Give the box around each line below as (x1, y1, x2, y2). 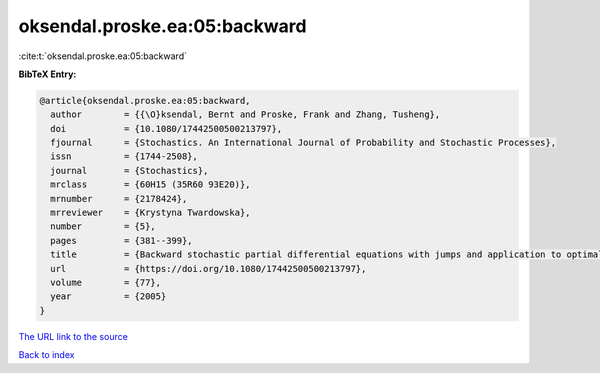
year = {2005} (50, 291, 167, 302)
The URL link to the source (18, 330, 129, 342)
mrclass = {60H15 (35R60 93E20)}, (50, 179, 251, 190)
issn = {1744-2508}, (50, 151, 199, 162)
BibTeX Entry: (18, 68, 77, 80)
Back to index (18, 349, 75, 361)
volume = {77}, (50, 277, 162, 288)
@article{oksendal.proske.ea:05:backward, (39, 95, 251, 106)
